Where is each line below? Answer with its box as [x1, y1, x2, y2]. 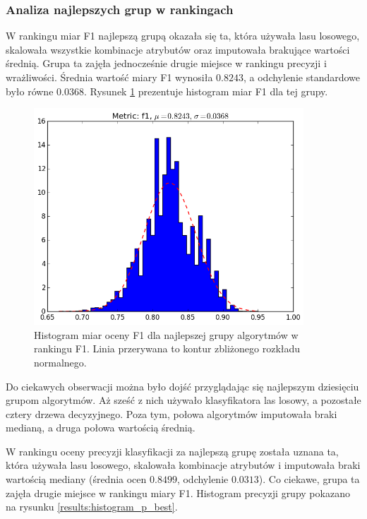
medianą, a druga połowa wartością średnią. [6, 420, 195, 435]
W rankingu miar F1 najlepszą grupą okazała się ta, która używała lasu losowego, [6, 28, 360, 43]
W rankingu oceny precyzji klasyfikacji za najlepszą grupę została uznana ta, [6, 443, 339, 458]
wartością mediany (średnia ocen [6, 472, 147, 487]
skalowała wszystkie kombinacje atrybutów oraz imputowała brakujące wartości [6, 42, 350, 56]
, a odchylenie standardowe [243, 70, 361, 84]
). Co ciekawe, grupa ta [258, 472, 360, 487]
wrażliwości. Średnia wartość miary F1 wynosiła [6, 70, 213, 84]
